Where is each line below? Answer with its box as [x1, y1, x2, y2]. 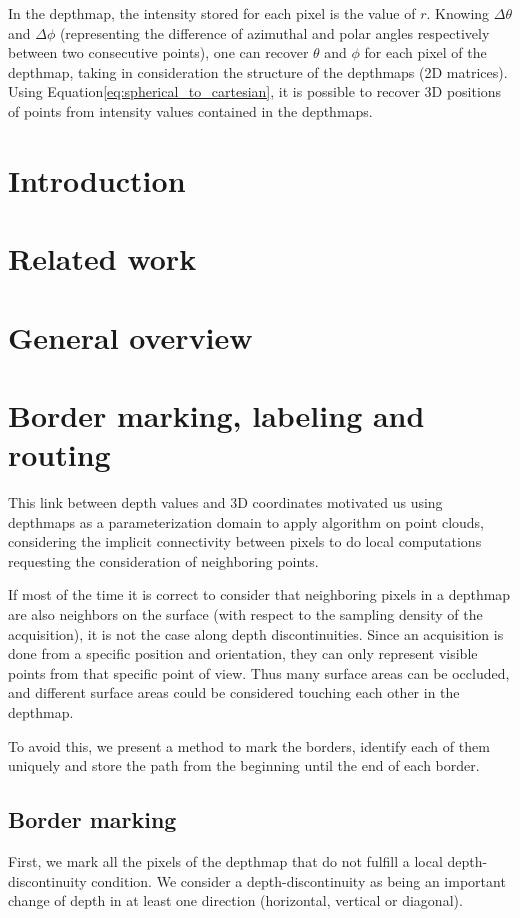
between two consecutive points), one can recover [8, 42, 309, 63]
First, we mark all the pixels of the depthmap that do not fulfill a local [8, 850, 443, 871]
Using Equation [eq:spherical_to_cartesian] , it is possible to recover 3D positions [8, 81, 502, 102]
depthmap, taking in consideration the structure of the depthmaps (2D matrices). [8, 61, 508, 82]
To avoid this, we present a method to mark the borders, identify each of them [8, 735, 490, 756]
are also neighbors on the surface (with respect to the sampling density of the [8, 603, 483, 624]
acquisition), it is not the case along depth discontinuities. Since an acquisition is [8, 623, 504, 644]
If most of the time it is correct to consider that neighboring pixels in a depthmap [8, 584, 511, 605]
